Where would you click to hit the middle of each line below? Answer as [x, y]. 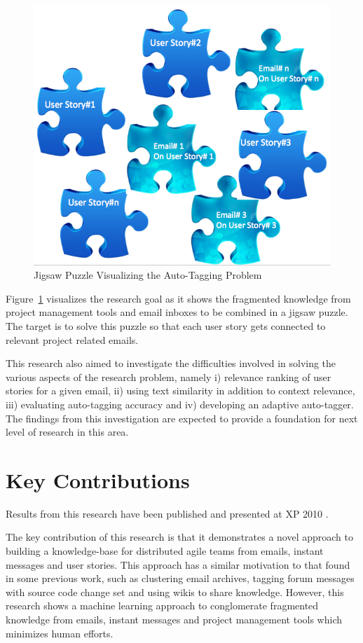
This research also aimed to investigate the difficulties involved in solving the [171, 363]
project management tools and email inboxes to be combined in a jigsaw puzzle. [177, 312]
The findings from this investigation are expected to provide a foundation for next [182, 418]
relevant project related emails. [72, 339]
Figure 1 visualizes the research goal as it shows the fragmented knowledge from [178, 298]
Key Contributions [98, 479]
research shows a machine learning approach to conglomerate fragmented [162, 606]
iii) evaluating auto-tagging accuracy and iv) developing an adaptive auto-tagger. [180, 404]
